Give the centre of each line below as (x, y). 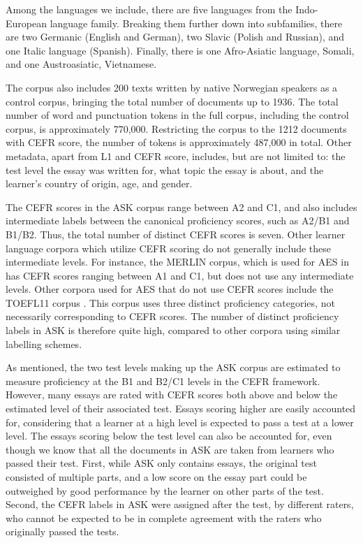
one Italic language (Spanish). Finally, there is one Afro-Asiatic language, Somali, (180, 50)
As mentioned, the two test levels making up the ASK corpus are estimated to (173, 367)
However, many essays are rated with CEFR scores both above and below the (172, 394)
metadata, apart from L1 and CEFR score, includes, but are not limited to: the (176, 155)
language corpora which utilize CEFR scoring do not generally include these (169, 248)
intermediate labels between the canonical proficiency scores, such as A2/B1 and (178, 220)
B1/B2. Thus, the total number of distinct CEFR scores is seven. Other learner (176, 234)
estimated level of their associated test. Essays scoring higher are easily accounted (181, 408)
